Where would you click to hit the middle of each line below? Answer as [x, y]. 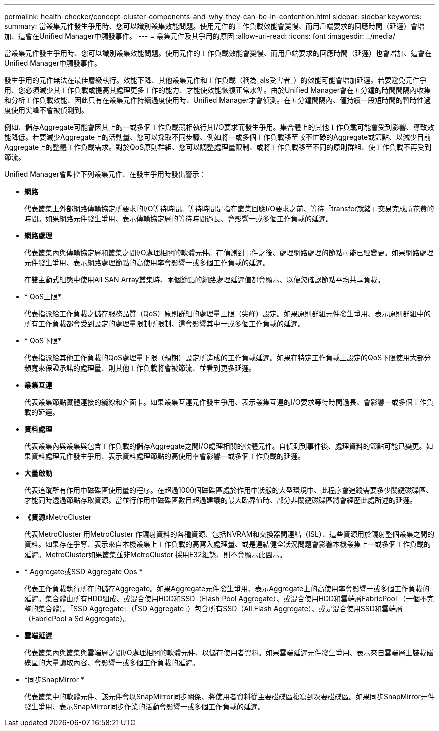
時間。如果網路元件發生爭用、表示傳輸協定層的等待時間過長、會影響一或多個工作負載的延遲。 [178, 218]
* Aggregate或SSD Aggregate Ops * [83, 571]
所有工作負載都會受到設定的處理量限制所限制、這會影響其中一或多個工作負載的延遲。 [164, 324]
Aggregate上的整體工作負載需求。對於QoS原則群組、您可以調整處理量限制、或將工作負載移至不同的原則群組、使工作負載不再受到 [218, 147]
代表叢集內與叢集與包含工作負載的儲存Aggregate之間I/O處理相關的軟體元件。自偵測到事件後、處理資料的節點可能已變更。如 [229, 446]
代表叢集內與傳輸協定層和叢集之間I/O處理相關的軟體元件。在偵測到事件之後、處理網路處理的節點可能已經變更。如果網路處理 [229, 252]
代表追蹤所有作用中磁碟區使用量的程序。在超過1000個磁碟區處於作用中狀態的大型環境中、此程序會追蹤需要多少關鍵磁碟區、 [229, 490]
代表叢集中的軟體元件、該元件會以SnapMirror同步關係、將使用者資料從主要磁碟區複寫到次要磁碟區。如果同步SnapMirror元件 [230, 697]
